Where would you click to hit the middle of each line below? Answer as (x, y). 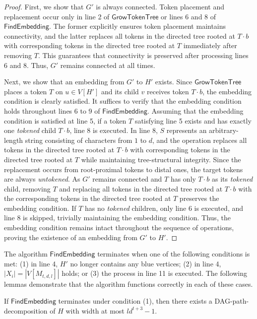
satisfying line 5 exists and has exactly (193, 120)
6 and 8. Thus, (26, 65)
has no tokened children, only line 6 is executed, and (164, 208)
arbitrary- (224, 130)
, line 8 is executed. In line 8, (114, 130)
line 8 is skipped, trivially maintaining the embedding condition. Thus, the (117, 218)
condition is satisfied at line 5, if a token (65, 120)
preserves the (199, 198)
